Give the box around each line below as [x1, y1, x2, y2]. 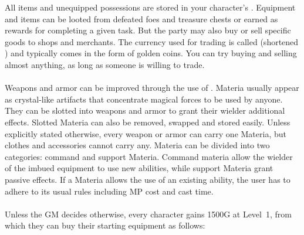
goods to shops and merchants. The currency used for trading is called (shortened [5, 35, 299, 47]
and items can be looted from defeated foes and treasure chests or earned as [5, 12, 278, 25]
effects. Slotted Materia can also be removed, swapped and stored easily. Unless [5, 115, 291, 128]
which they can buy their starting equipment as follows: [5, 219, 205, 231]
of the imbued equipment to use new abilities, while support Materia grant [5, 162, 273, 174]
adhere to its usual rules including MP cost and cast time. [5, 185, 214, 197]
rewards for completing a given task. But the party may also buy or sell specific [5, 24, 291, 36]
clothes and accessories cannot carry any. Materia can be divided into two [5, 139, 270, 151]
